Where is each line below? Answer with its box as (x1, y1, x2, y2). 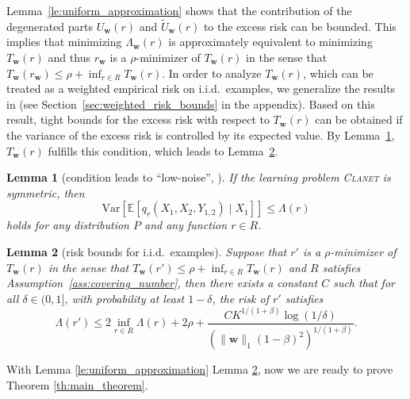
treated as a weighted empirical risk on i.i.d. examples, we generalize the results (6, 80, 396, 97)
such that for (333, 274, 395, 291)
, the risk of (212, 290, 269, 306)
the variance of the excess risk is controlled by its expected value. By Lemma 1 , (6, 126, 395, 143)
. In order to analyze (162, 64, 262, 81)
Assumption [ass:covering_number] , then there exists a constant (6, 274, 318, 291)
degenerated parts (6, 17, 94, 34)
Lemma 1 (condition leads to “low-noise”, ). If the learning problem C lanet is (6, 169, 391, 186)
